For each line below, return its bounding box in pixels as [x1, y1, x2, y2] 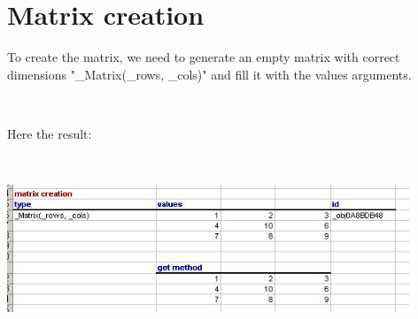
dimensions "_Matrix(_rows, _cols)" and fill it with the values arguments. [7, 65, 412, 83]
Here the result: [7, 124, 92, 142]
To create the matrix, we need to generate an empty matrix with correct [7, 48, 400, 66]
